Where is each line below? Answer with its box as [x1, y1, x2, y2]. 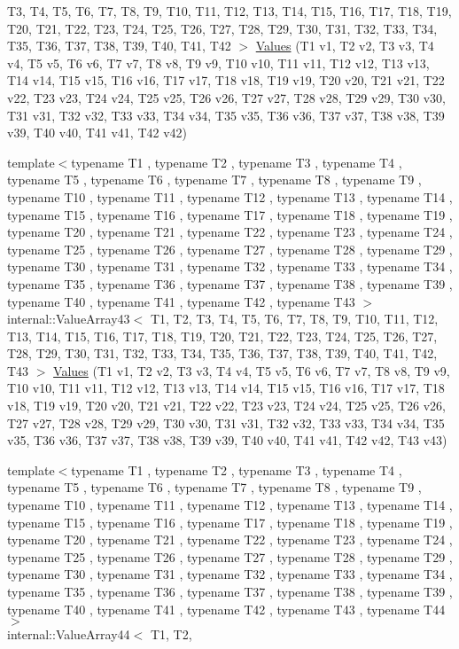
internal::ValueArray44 [7, 625, 130, 644]
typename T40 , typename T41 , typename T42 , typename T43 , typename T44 [7, 599, 446, 618]
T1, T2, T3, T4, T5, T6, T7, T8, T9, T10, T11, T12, [150, 309, 439, 328]
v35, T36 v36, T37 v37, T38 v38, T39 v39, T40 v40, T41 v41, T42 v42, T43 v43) [7, 431, 447, 450]
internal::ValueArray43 [7, 309, 130, 328]
